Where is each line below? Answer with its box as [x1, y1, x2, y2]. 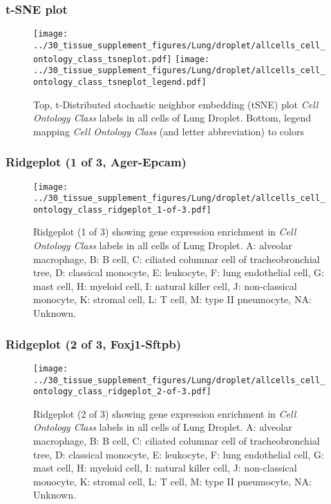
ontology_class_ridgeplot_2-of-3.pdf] [33, 387, 211, 397]
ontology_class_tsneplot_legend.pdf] [33, 77, 207, 87]
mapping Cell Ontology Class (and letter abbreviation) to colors [33, 124, 304, 138]
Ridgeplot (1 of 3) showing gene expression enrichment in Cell [33, 224, 296, 239]
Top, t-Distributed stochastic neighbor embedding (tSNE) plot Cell [33, 97, 319, 111]
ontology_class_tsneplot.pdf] [33, 54, 172, 64]
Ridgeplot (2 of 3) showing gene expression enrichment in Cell [33, 406, 296, 420]
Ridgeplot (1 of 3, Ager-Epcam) [6, 153, 187, 171]
